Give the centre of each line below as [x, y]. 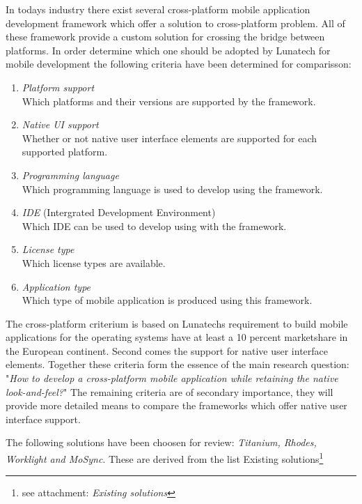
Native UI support [60, 124]
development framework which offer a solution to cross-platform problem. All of [175, 23]
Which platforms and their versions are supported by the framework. [169, 101]
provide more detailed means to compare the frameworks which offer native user [176, 405]
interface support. [43, 419]
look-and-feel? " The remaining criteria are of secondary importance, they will [170, 391]
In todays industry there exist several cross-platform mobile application [158, 9]
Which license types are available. [94, 262]
